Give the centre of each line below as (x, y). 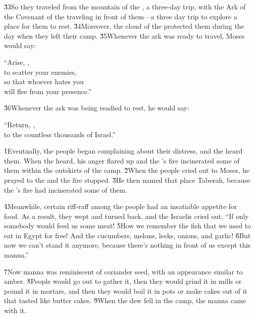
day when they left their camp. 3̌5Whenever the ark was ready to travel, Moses (124, 35)
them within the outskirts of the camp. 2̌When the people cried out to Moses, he (127, 170)
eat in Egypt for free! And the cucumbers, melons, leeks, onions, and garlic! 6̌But (127, 235)
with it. (15, 310)
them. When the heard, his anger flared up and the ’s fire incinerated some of (122, 160)
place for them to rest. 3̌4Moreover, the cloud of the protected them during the (124, 26)
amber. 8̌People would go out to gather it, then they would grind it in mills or (123, 281)
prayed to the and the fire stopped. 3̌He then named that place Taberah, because (127, 180)
